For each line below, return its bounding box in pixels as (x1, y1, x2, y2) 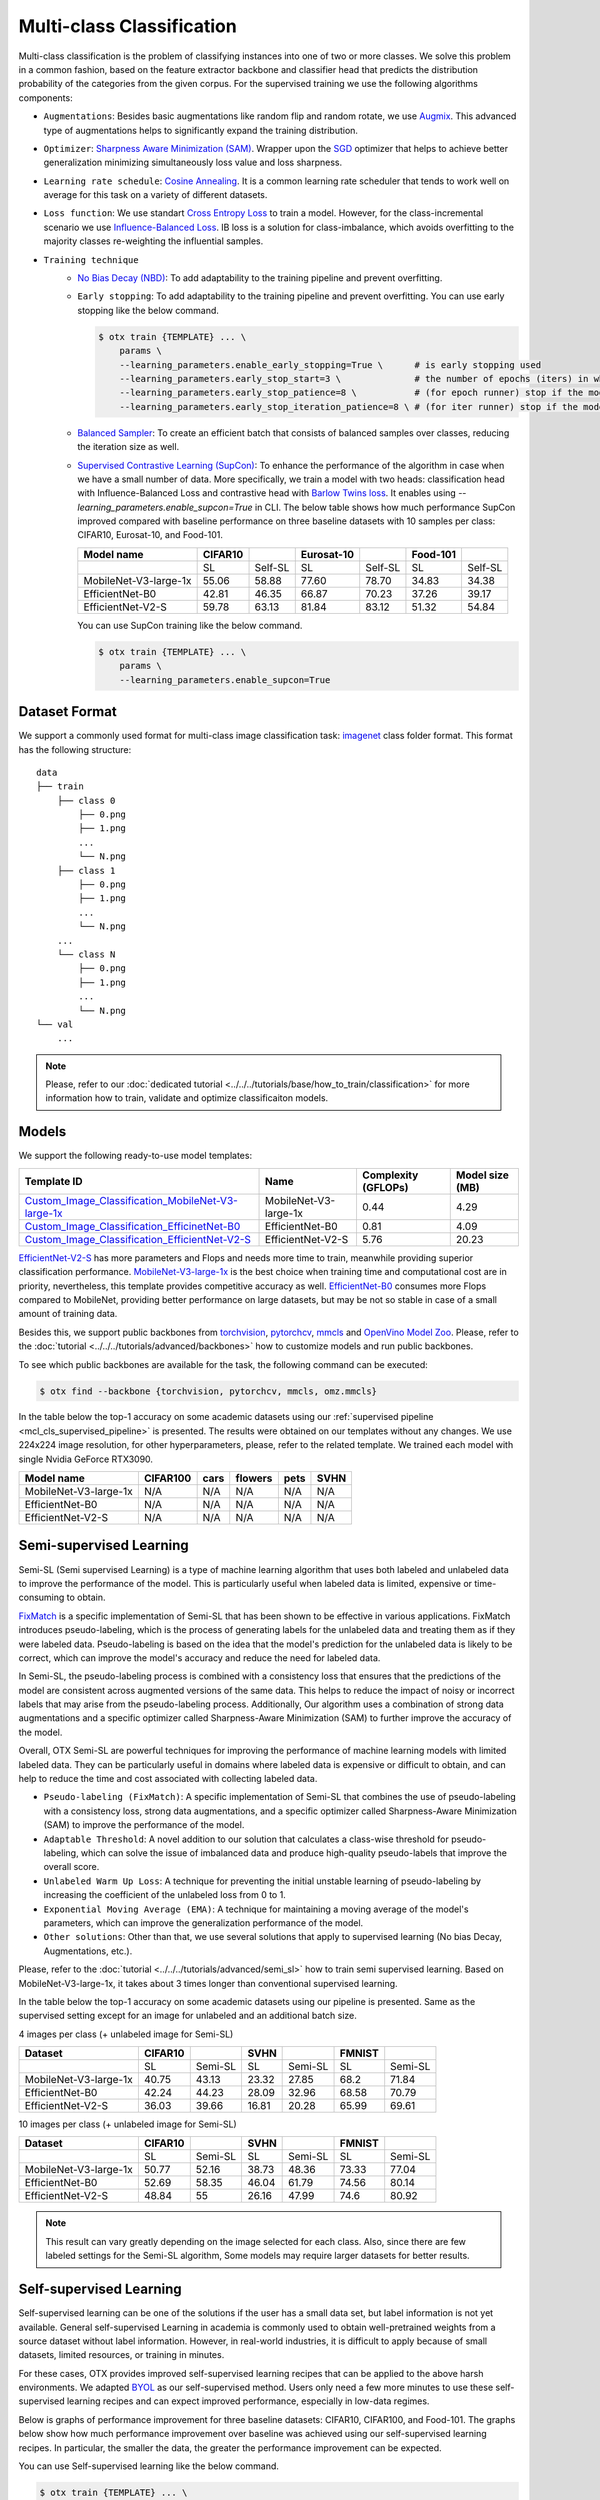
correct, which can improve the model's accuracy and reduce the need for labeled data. (18, 1651, 381, 1664)
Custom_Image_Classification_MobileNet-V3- (24, 1193, 239, 1207)
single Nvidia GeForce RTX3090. (18, 1453, 154, 1465)
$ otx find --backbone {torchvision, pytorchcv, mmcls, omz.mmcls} (39, 1385, 378, 1397)
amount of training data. (18, 1308, 118, 1320)
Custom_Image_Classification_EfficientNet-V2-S (24, 1232, 252, 1246)
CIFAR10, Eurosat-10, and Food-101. (77, 529, 224, 541)
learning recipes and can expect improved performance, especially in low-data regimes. (66, 2395, 430, 2407)
